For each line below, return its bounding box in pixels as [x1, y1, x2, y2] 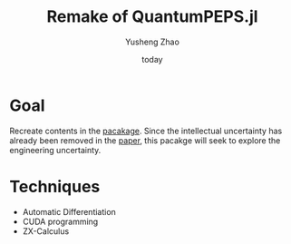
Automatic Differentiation [22, 206, 116, 217]
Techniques [9, 176, 101, 197]
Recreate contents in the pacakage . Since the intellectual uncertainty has [9, 125, 283, 136]
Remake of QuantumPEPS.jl [46, 6, 258, 27]
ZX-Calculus [22, 225, 70, 237]
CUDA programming [22, 216, 99, 227]
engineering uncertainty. [9, 144, 102, 155]
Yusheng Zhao [125, 36, 179, 47]
